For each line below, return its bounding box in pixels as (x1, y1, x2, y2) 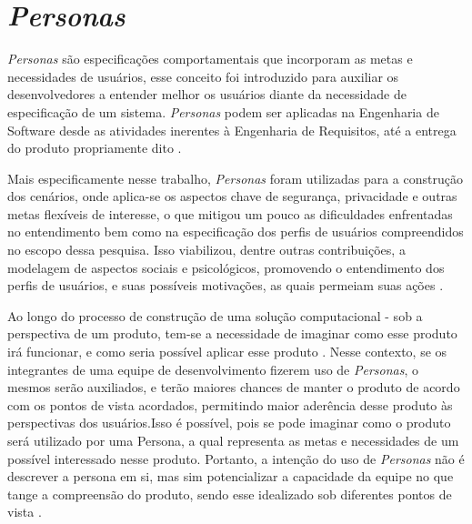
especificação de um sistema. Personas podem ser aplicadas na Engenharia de (7, 102, 439, 121)
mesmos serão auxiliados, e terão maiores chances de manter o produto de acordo (7, 378, 460, 397)
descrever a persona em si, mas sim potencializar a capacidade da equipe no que (7, 467, 454, 486)
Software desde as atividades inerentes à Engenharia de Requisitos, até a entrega (7, 120, 457, 139)
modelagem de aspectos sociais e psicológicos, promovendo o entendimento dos (7, 257, 445, 277)
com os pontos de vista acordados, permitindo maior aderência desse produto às (7, 395, 453, 414)
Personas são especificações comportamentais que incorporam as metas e (7, 49, 413, 68)
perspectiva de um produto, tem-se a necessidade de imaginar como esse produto (7, 324, 457, 343)
